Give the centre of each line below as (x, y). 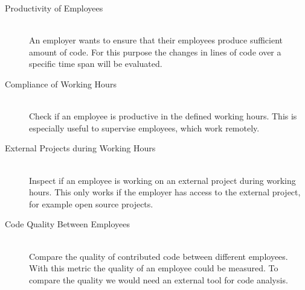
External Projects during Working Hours (80, 148)
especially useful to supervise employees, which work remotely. (144, 128)
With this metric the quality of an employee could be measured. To (154, 268)
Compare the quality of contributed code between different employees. (159, 256)
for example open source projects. (91, 203)
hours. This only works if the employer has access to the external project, (165, 192)
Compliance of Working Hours (61, 84)
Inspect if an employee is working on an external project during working (162, 180)
